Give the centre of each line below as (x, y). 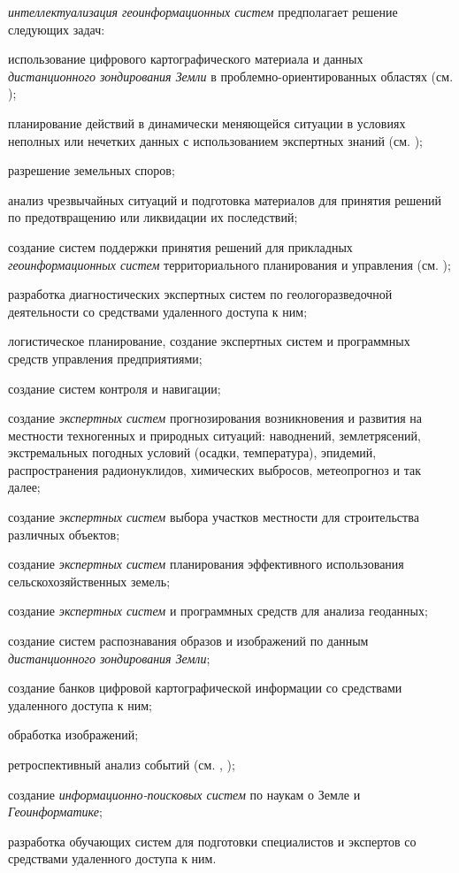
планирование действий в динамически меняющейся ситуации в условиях (207, 123)
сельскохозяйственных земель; (89, 581)
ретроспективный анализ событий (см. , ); (122, 764)
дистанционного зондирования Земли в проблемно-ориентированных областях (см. (231, 76)
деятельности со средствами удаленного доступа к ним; (158, 311)
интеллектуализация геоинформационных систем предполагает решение (203, 11)
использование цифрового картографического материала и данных (186, 59)
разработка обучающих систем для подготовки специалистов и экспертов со (212, 841)
